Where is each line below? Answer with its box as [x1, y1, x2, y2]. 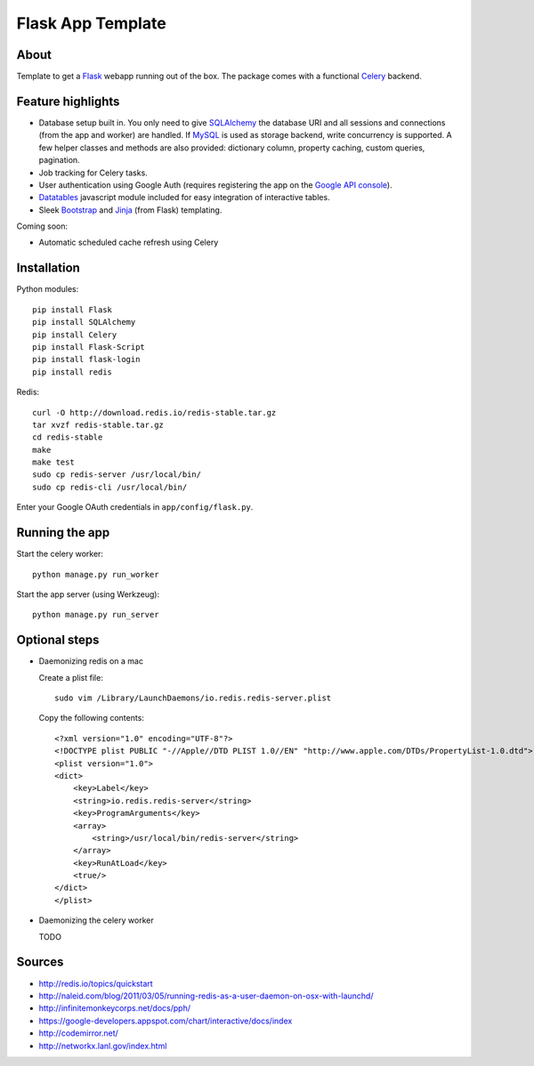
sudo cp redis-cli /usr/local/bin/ [32, 481, 188, 492]
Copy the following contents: [38, 713, 144, 723]
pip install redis [32, 367, 113, 377]
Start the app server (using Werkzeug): [16, 588, 160, 600]
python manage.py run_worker [32, 569, 159, 579]
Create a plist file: [38, 672, 104, 682]
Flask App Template [16, 13, 166, 33]
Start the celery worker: [16, 548, 104, 560]
